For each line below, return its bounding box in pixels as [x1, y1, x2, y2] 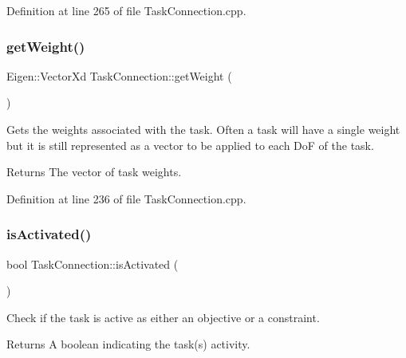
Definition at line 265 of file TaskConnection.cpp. [6, 2, 246, 18]
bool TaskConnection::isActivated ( [6, 255, 179, 272]
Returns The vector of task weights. [6, 163, 182, 180]
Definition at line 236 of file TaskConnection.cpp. [6, 190, 246, 207]
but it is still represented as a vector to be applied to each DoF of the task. [6, 136, 374, 153]
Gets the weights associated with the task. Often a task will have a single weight [6, 121, 400, 137]
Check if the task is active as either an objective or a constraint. [6, 309, 320, 325]
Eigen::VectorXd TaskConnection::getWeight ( [6, 67, 232, 84]
